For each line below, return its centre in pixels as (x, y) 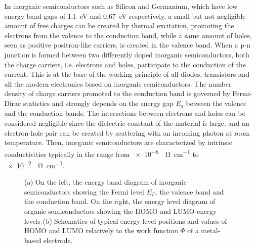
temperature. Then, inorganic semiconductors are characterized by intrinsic (118, 142)
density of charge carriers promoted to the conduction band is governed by (117, 93)
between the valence (216, 103)
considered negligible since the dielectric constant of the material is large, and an (127, 123)
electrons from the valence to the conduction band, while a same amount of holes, (128, 35)
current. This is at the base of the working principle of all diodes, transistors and (127, 74)
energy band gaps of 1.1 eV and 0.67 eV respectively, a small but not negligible (125, 16)
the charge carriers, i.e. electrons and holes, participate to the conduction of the (125, 64)
